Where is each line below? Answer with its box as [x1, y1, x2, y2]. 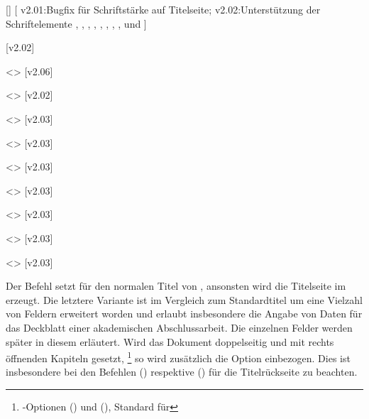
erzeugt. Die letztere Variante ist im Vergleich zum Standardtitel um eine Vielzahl [6, 292, 363, 307]
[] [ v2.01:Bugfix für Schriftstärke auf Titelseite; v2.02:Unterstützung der [6, 2, 321, 16]
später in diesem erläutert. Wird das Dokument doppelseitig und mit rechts [6, 334, 334, 349]
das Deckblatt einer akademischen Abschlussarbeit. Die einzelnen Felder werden [6, 320, 353, 334]
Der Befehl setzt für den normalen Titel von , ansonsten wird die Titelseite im [6, 278, 346, 293]
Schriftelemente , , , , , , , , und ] [6, 16, 147, 31]
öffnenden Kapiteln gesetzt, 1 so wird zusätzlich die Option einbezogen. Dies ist [6, 349, 351, 365]
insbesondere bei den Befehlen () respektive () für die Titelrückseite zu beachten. [6, 364, 358, 379]
